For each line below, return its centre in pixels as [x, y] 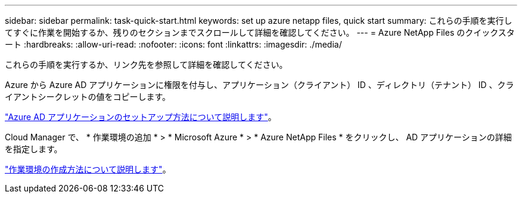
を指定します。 [34, 149]
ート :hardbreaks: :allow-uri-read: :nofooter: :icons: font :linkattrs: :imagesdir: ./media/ [173, 44]
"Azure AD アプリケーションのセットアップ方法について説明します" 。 [141, 117]
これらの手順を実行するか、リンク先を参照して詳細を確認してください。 [146, 65]
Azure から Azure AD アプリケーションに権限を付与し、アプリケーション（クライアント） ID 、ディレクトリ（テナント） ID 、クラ [260, 85]
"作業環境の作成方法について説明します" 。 [88, 169]
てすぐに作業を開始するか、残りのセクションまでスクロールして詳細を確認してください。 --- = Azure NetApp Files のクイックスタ [260, 32]
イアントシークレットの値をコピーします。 [88, 97]
